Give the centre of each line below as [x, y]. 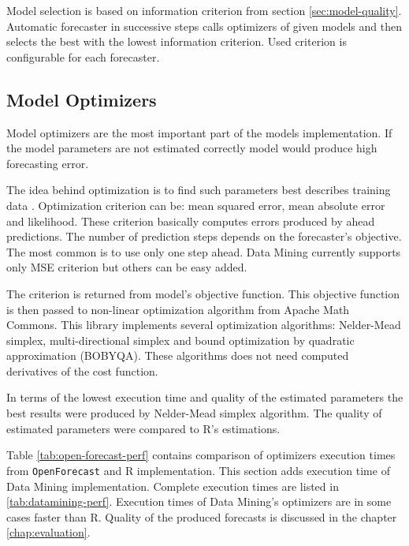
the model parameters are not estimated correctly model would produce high [192, 148]
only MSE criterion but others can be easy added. [127, 267]
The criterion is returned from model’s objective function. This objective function [203, 293]
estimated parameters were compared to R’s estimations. [143, 428]
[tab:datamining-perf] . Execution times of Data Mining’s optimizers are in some [199, 501]
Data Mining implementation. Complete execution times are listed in [173, 486]
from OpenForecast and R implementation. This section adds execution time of [198, 470]
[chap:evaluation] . [48, 532]
